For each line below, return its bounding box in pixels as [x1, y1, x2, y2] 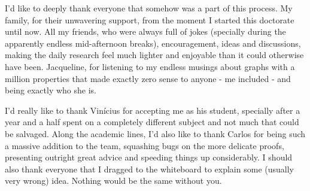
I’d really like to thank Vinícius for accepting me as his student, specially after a [5, 104, 300, 116]
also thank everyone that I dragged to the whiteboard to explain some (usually [5, 162, 294, 175]
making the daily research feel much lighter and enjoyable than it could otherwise [5, 48, 304, 61]
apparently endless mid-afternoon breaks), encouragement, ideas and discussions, [5, 37, 301, 49]
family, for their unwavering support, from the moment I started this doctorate [5, 13, 294, 26]
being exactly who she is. [5, 84, 96, 96]
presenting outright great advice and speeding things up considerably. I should [5, 151, 293, 163]
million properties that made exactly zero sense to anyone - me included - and [5, 72, 291, 84]
